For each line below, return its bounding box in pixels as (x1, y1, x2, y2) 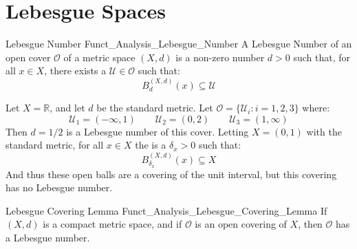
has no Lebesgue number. (6, 180, 113, 195)
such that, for (293, 50, 351, 64)
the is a (135, 138, 166, 152)
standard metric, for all (6, 138, 104, 152)
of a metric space (63, 50, 136, 64)
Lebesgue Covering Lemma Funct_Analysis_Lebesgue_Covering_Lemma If (6, 203, 327, 217)
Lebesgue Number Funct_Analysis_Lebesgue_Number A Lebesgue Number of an (6, 36, 352, 51)
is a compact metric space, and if (43, 217, 182, 231)
